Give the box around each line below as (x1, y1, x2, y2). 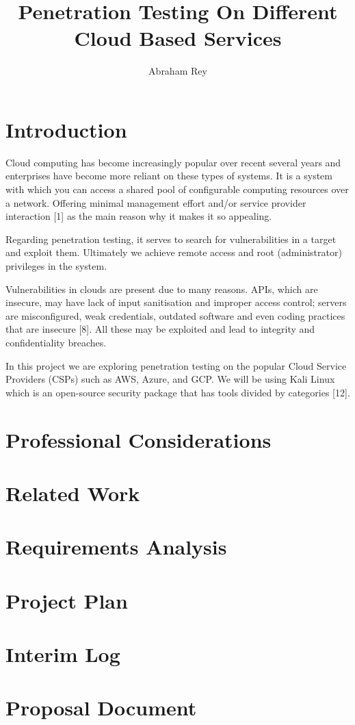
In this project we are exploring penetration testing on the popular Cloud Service (5, 358, 347, 372)
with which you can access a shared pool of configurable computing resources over (5, 182, 349, 196)
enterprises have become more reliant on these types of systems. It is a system (5, 168, 332, 183)
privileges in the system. (5, 259, 107, 272)
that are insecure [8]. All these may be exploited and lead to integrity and (5, 322, 315, 336)
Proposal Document (5, 694, 197, 722)
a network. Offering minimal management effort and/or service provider (5, 195, 306, 209)
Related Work (5, 479, 140, 507)
